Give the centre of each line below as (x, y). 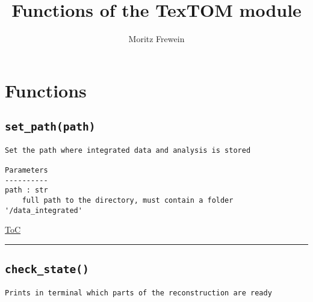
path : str (26, 190)
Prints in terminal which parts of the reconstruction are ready (138, 293)
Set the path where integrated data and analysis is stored (128, 150)
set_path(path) (50, 127)
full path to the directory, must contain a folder (128, 200)
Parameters (26, 170)
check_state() (47, 270)
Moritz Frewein (156, 39)
